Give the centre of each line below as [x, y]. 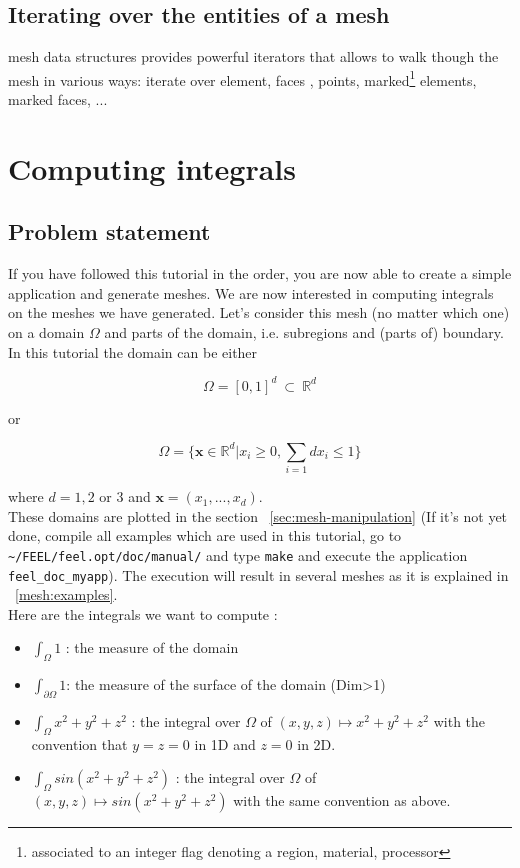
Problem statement [109, 231]
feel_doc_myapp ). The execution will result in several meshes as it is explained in [258, 574]
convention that [79, 743]
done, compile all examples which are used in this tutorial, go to [205, 535]
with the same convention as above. [342, 800]
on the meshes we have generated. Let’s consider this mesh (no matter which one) [259, 312]
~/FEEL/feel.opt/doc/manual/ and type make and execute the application [238, 554]
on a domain [46, 332]
